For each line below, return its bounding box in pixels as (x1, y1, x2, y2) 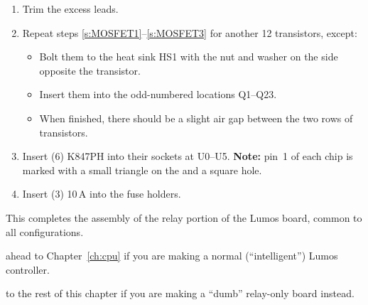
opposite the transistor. (39, 63, 141, 77)
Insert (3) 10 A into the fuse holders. (22, 186, 181, 201)
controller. (6, 262, 50, 277)
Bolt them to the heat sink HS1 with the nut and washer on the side (39, 49, 338, 64)
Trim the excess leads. (22, 1, 119, 16)
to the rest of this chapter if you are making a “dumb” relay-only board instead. (6, 286, 355, 301)
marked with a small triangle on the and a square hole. (22, 162, 262, 177)
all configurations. (6, 224, 84, 239)
